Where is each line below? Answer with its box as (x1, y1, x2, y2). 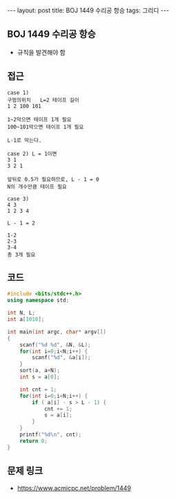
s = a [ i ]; (43, 412, 72, 419)
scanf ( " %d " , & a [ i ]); (32, 354, 91, 361)
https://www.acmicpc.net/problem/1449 (17, 484, 131, 492)
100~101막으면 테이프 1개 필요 (7, 123, 84, 130)
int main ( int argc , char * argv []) (7, 328, 107, 335)
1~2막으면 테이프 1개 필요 (7, 116, 72, 123)
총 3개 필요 (7, 251, 36, 258)
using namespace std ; (7, 297, 70, 304)
